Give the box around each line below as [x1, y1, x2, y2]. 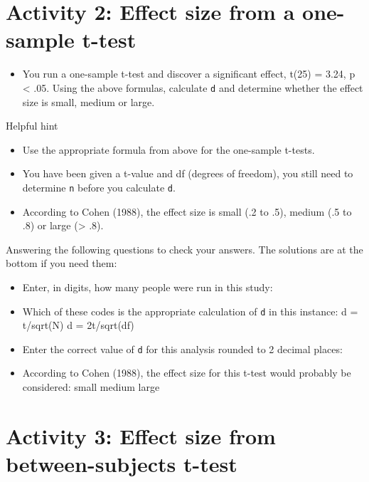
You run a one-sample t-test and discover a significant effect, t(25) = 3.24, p [22, 66, 355, 81]
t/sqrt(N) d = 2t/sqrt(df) [22, 318, 134, 332]
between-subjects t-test [6, 449, 237, 478]
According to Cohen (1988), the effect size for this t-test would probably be [22, 365, 351, 380]
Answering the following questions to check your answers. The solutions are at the [6, 241, 363, 256]
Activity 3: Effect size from [6, 421, 276, 450]
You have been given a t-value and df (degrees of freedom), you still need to [22, 166, 353, 181]
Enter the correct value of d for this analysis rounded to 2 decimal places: [22, 341, 343, 356]
